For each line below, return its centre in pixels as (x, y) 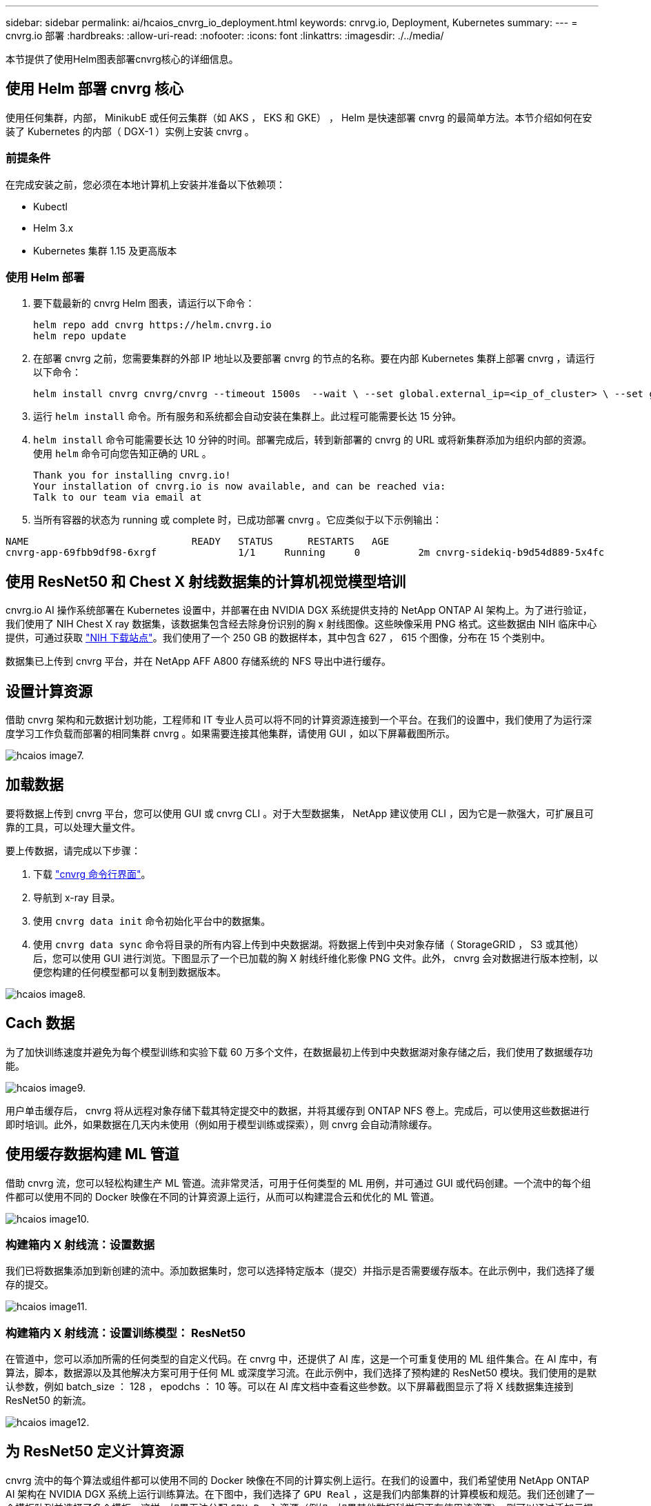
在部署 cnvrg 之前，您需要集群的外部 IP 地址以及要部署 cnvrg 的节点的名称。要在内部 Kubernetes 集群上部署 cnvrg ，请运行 (314, 359)
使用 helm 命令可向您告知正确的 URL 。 (122, 454)
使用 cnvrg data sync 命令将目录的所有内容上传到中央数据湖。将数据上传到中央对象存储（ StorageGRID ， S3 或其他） (309, 944)
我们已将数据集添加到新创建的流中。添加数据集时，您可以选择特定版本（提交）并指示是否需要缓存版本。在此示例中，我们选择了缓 (300, 1271)
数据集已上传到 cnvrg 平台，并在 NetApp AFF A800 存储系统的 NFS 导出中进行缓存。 (199, 661)
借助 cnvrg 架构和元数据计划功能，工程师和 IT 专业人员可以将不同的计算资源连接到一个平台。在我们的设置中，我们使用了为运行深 (299, 720)
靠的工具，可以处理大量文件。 (73, 827)
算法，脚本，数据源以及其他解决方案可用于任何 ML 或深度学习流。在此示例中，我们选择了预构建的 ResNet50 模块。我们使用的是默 (301, 1373)
